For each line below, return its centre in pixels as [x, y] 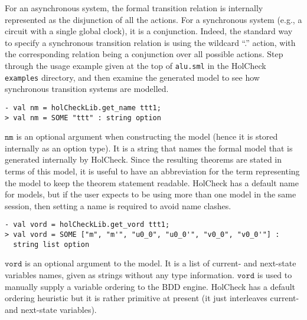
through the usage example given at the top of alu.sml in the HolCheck [135, 65]
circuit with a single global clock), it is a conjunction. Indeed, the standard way [149, 31]
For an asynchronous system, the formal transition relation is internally [134, 8]
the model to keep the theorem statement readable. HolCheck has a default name [152, 182]
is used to [275, 274]
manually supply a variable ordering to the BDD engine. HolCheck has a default [150, 286]
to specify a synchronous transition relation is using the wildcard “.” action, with [150, 42]
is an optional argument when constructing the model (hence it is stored [147, 136]
